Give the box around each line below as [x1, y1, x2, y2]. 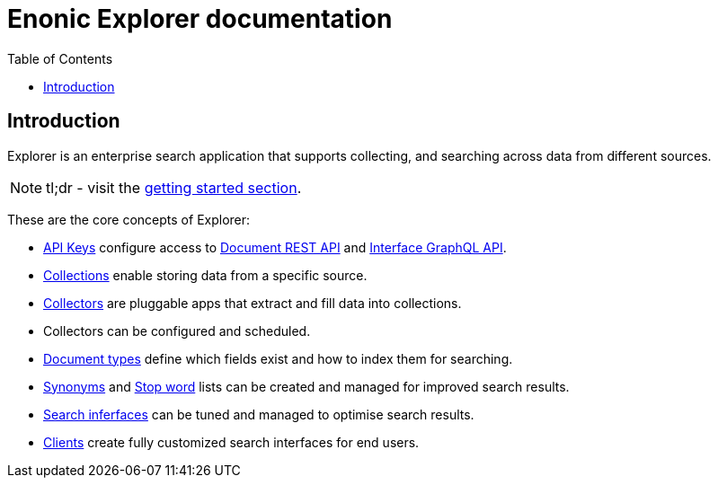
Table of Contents [7, 50, 113, 66]
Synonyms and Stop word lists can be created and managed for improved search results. [43, 378, 570, 394]
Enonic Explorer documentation [7, 4, 393, 34]
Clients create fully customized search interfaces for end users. [43, 434, 420, 450]
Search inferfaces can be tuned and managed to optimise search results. [43, 406, 474, 422]
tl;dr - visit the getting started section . [46, 178, 302, 197]
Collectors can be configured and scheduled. [43, 322, 311, 339]
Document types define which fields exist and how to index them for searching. [43, 350, 513, 366]
